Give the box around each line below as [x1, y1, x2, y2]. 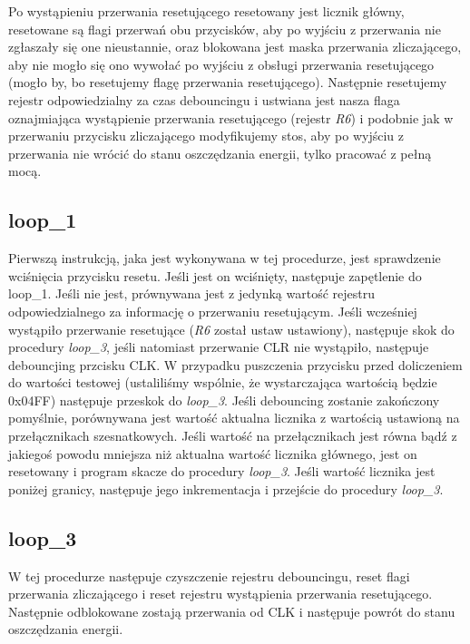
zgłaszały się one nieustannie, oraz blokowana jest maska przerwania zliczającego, [8, 37, 462, 56]
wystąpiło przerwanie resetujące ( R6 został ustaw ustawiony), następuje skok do [8, 319, 455, 338]
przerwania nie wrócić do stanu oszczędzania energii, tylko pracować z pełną [8, 143, 432, 162]
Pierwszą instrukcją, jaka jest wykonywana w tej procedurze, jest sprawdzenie [8, 249, 441, 268]
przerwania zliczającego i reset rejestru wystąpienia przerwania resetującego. [8, 584, 433, 603]
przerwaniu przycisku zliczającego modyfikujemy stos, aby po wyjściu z [8, 126, 404, 145]
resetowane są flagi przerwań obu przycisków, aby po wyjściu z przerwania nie [8, 19, 441, 38]
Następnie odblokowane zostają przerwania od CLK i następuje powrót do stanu [8, 601, 455, 620]
